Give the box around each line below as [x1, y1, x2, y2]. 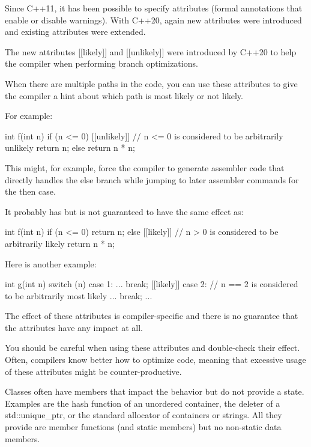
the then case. [5, 185, 56, 198]
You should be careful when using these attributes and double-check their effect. [5, 341, 300, 354]
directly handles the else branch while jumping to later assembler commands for [5, 173, 299, 186]
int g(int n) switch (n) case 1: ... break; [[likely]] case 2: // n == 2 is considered [5, 278, 298, 290]
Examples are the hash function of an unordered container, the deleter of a [5, 397, 280, 409]
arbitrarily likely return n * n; [5, 237, 115, 249]
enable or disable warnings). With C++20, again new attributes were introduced [5, 13, 302, 26]
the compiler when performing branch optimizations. [5, 57, 198, 70]
